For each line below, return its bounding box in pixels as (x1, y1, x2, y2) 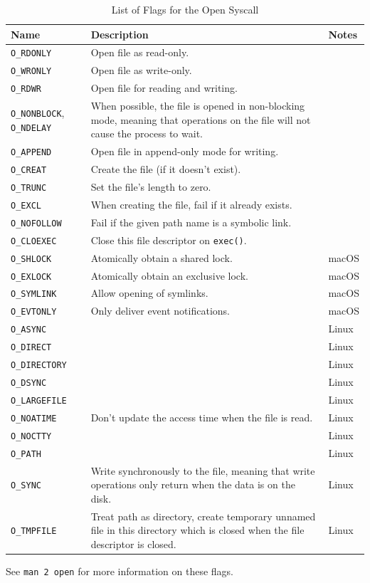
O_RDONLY (11, 48, 52, 59)
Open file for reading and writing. (90, 80, 238, 95)
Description (90, 26, 149, 41)
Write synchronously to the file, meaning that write (90, 463, 315, 478)
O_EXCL (11, 200, 41, 211)
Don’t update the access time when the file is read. (90, 409, 313, 424)
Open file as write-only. (90, 63, 192, 78)
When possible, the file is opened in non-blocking (90, 98, 305, 113)
